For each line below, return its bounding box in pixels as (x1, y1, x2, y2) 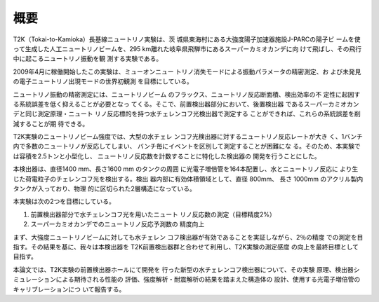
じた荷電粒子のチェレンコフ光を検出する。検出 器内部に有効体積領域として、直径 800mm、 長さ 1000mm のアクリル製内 (13, 174, 364, 183)
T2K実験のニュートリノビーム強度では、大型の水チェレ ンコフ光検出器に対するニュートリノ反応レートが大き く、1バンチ (13, 132, 363, 141)
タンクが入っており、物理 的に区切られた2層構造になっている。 (13, 184, 197, 193)
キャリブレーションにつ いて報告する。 (13, 284, 126, 294)
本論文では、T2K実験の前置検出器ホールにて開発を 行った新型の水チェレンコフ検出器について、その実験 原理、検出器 (13, 265, 354, 273)
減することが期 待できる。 (13, 119, 89, 128)
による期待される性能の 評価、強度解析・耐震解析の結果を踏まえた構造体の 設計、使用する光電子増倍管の (55, 275, 361, 284)
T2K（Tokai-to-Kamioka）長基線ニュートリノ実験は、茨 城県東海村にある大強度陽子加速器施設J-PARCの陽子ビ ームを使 (13, 35, 361, 43)
